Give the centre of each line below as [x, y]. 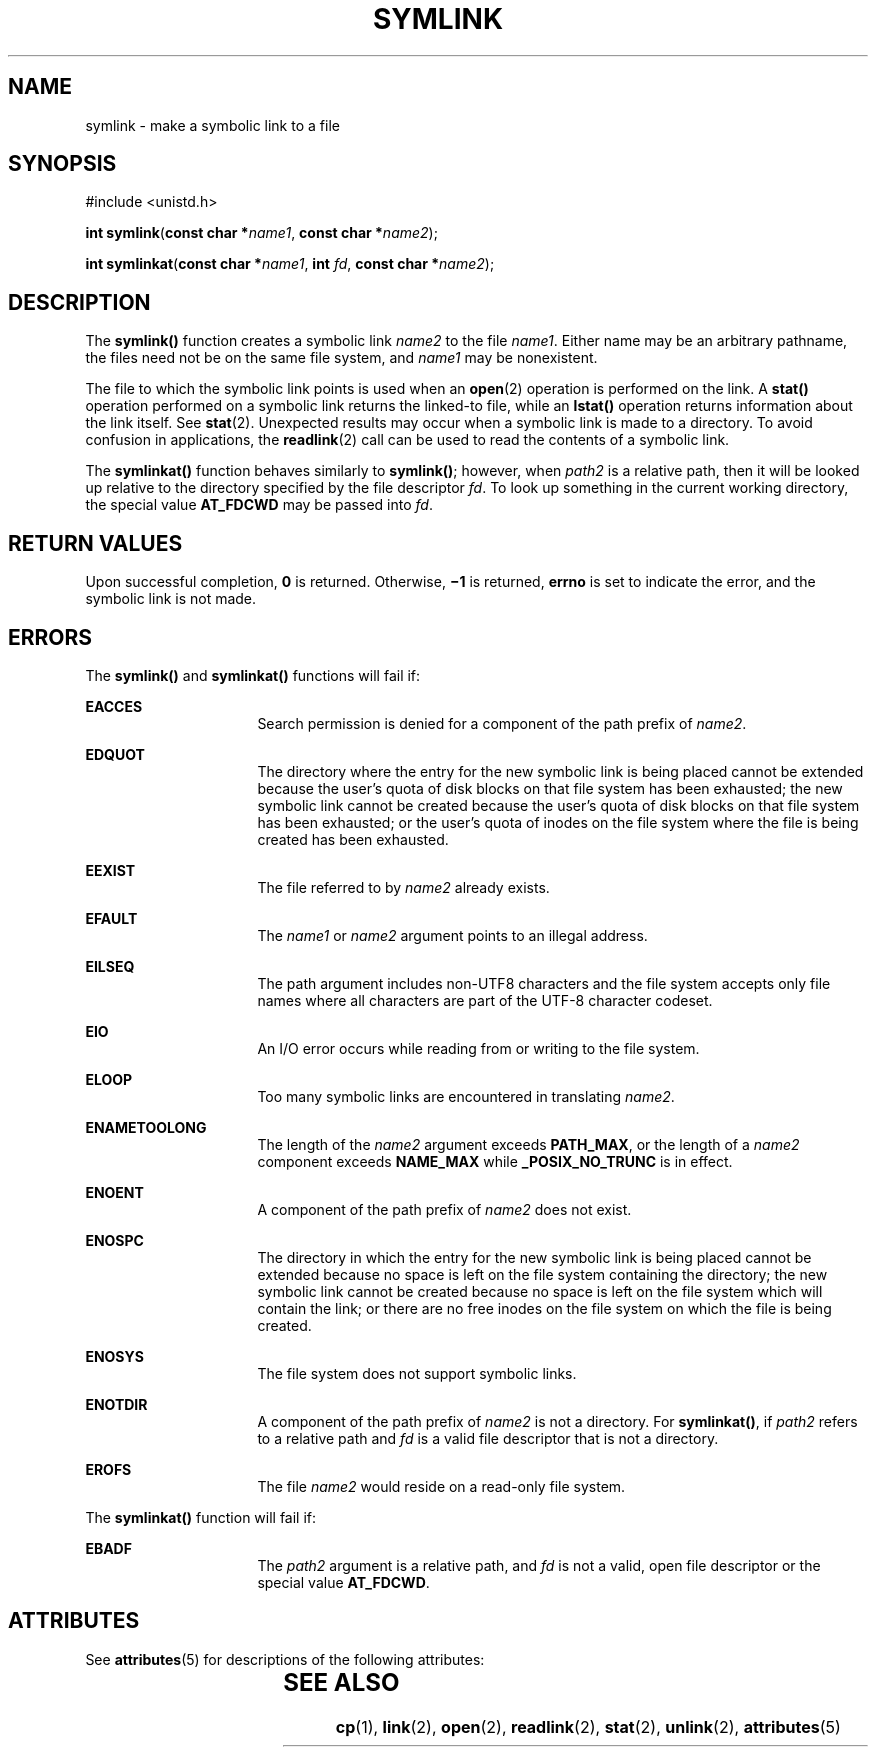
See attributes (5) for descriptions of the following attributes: [285, 1659]
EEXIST [110, 870]
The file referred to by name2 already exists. [403, 887]
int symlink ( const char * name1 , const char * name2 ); [261, 233]
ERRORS [50, 637]
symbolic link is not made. [171, 599]
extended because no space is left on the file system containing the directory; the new [542, 1274]
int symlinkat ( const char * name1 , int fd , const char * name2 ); [290, 264]
